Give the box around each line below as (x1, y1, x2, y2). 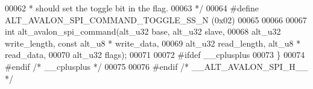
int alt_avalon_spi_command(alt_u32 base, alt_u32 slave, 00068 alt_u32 (5, 25, 281, 38)
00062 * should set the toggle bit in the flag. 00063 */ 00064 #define (5, 2, 259, 14)
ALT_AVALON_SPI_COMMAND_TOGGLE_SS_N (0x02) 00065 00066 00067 (5, 13, 307, 26)
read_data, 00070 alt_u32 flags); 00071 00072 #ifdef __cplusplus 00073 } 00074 (5, 48, 305, 61)
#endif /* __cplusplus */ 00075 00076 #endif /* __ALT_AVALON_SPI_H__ (5, 60, 308, 72)
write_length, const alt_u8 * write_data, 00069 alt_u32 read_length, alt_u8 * (5, 36, 301, 49)
